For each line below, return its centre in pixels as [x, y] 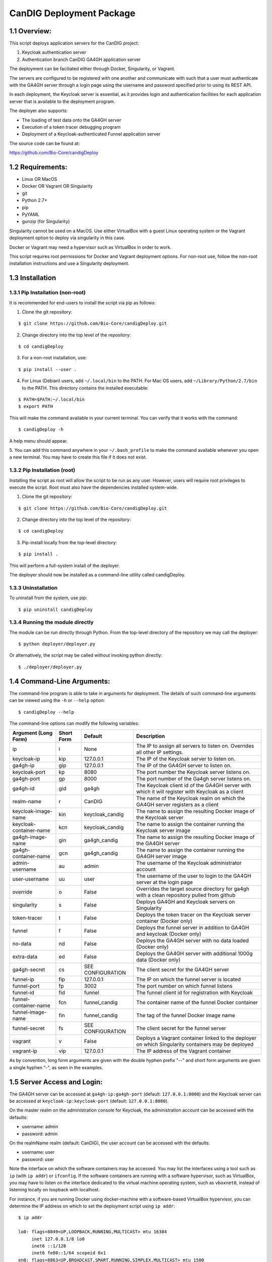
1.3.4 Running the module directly [52, 622]
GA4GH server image [161, 857]
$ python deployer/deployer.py [57, 644]
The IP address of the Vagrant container [184, 1051]
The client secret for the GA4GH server [183, 970]
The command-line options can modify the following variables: [74, 723]
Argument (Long [32, 733]
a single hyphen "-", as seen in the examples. [56, 1067]
